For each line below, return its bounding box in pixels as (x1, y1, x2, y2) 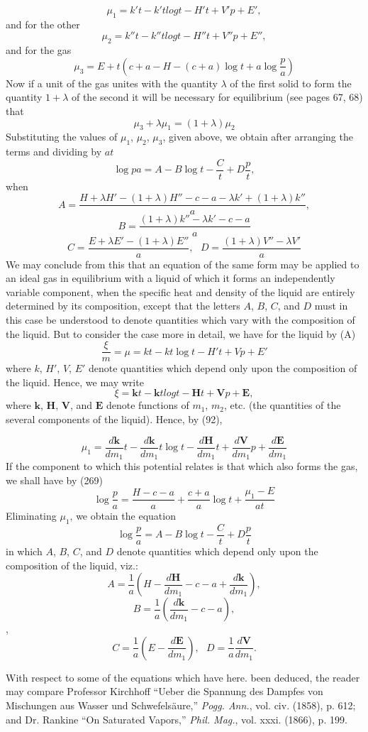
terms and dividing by (6, 144, 102, 159)
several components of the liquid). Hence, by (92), (6, 412, 223, 426)
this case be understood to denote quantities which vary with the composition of (6, 312, 355, 327)
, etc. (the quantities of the (223, 398, 341, 413)
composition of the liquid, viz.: (6, 557, 138, 572)
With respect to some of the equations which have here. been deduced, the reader (6, 670, 360, 684)
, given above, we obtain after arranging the (162, 129, 353, 144)
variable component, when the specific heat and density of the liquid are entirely (6, 284, 355, 299)
